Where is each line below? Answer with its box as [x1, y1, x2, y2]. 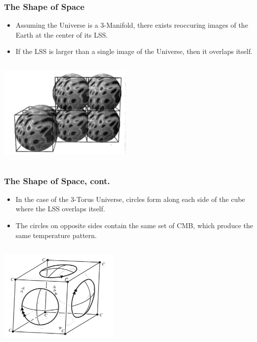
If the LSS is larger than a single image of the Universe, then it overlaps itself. [15, 46, 253, 56]
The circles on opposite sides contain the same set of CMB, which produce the [15, 220, 253, 231]
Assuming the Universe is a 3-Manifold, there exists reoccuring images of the [15, 20, 248, 30]
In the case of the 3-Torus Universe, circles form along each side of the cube [15, 194, 245, 204]
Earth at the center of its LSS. [15, 29, 108, 40]
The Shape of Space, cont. [4, 174, 110, 187]
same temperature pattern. [15, 230, 97, 240]
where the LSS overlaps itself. [15, 203, 105, 214]
